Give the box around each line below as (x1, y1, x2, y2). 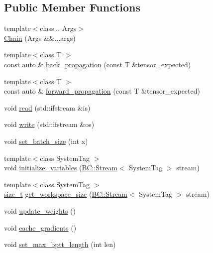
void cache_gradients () (4, 222, 77, 233)
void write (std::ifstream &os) (4, 119, 95, 129)
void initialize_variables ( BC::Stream (4, 162, 117, 173)
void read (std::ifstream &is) (4, 102, 91, 113)
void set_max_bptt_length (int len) (4, 239, 116, 250)
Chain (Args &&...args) (4, 32, 76, 43)
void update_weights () (4, 205, 76, 216)
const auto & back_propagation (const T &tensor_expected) (4, 59, 191, 69)
